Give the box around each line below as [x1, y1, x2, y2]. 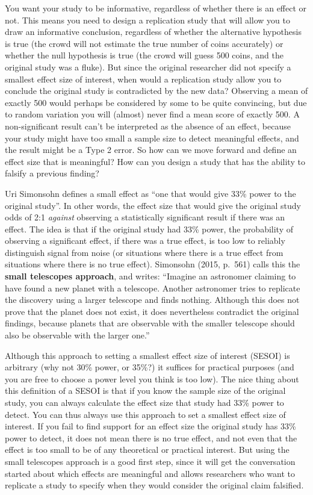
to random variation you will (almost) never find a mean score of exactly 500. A [5, 108, 300, 120]
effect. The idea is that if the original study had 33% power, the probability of [5, 222, 294, 235]
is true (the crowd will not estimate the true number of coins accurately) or [5, 37, 284, 49]
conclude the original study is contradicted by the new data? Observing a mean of [5, 84, 308, 97]
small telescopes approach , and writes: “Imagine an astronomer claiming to [5, 270, 296, 282]
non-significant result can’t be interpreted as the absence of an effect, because [5, 119, 291, 132]
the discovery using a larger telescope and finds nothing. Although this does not [5, 293, 300, 306]
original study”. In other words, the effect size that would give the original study [5, 199, 302, 211]
